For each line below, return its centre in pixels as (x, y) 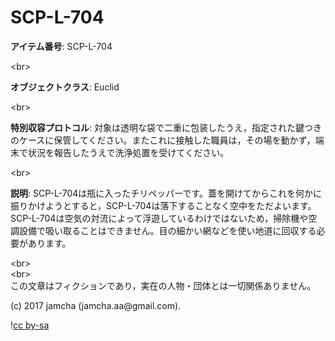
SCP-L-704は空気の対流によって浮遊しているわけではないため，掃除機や (159, 218)
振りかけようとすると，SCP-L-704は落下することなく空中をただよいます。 (163, 205)
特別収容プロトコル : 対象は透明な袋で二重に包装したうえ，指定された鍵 (157, 127)
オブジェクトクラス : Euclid (65, 87)
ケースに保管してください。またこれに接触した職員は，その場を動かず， (167, 140)
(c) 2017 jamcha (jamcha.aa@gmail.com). (96, 305)
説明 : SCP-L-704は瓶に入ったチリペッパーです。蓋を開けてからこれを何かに (166, 193)
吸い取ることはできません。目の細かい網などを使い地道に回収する (180, 230)
